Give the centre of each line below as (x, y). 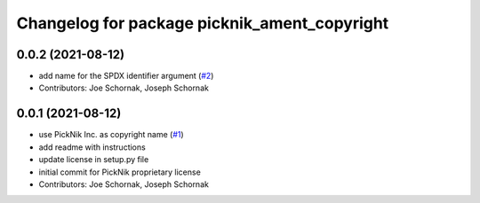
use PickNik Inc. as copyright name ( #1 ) (111, 135)
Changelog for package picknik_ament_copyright (203, 23)
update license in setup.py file (94, 160)
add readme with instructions (92, 147)
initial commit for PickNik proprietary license (120, 172)
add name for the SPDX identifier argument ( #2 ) (126, 76)
